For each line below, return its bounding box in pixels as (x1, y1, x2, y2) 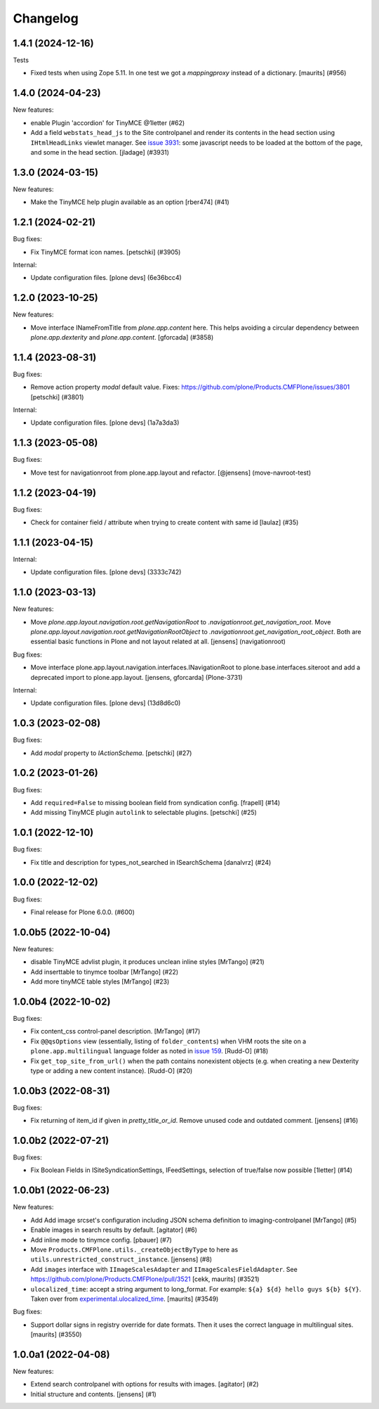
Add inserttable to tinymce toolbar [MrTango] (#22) (30, 967, 179, 976)
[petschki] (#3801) (30, 392, 84, 401)
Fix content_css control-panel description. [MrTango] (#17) (30, 1027, 201, 1036)
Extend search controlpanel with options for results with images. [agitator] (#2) (30, 1380, 259, 1389)
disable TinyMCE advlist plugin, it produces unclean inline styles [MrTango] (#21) (30, 958, 265, 966)
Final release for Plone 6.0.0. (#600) (30, 908, 135, 916)
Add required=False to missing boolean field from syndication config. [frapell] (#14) (30, 798, 281, 806)
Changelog (13, 11, 79, 26)
